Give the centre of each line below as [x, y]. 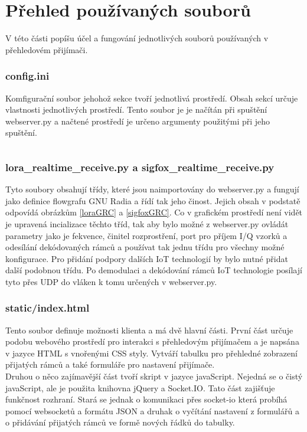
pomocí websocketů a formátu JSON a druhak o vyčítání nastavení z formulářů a [152, 410]
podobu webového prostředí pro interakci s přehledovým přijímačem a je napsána [152, 341]
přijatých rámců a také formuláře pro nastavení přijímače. [110, 364]
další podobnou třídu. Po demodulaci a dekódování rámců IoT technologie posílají [154, 270]
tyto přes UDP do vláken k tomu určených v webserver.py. [111, 281]
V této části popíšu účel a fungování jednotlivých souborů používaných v [137, 38]
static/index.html [48, 308]
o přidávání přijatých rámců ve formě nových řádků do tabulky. [120, 422]
